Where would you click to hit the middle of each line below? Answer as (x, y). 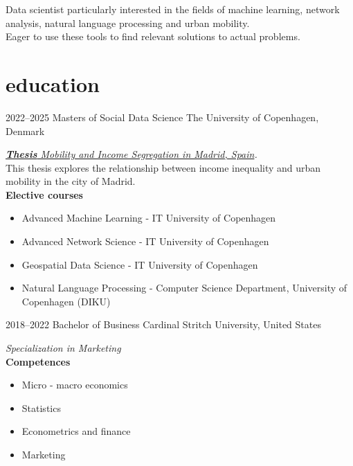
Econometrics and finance (76, 431)
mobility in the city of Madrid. (71, 181)
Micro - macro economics (75, 385)
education (53, 83)
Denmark (25, 131)
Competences (38, 361)
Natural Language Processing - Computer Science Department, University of (184, 288)
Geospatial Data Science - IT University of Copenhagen (140, 264)
